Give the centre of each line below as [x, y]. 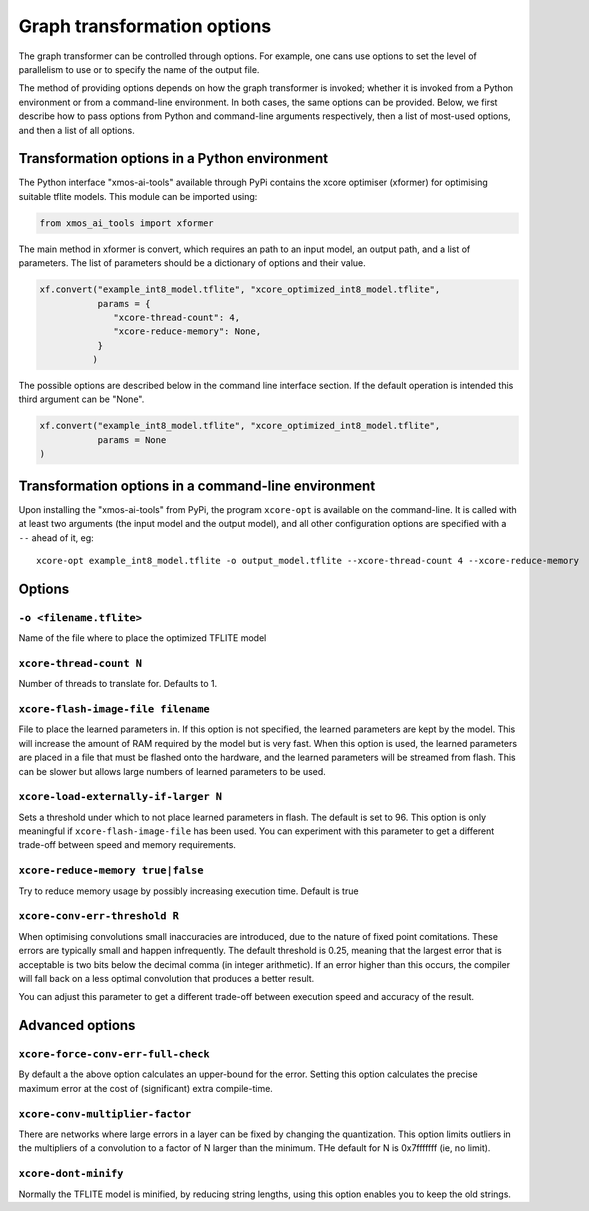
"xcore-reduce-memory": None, [187, 331]
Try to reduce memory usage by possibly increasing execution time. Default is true [188, 891]
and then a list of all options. [76, 130]
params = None [132, 439]
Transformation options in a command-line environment [197, 485]
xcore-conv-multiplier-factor [105, 1113]
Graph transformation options [145, 26]
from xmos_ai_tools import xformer [126, 223]
